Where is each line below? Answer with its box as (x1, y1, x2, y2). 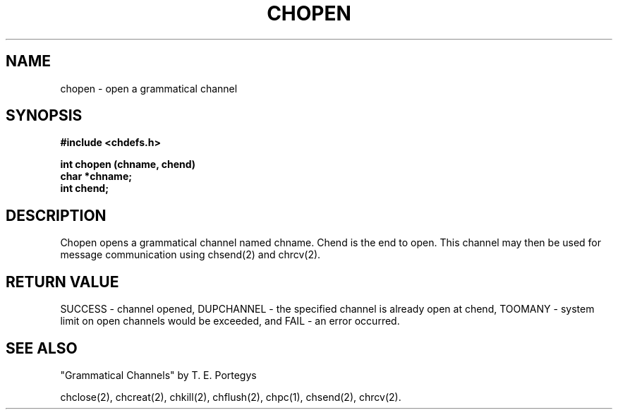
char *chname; (60, 170, 133, 183)
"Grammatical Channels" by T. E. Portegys (60, 368, 257, 381)
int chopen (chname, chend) (60, 158, 196, 171)
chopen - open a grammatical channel (60, 82, 238, 95)
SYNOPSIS (6, 107, 83, 125)
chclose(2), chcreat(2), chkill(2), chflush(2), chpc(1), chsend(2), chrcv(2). (60, 390, 401, 403)
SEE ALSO (6, 339, 78, 357)
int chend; (60, 182, 109, 195)
